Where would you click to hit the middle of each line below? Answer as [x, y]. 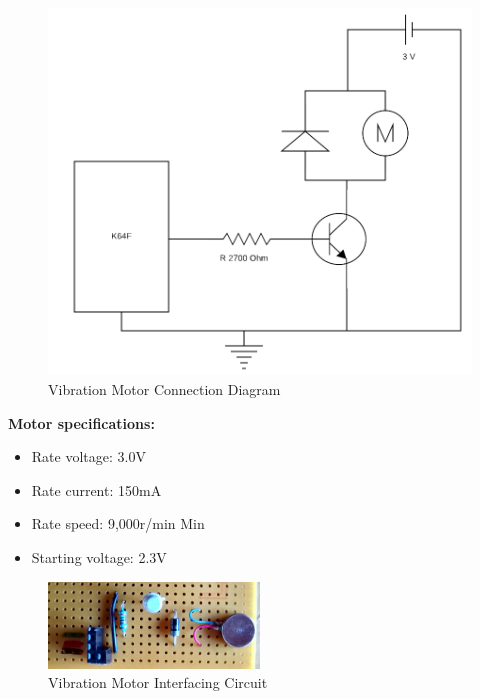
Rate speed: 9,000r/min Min [118, 523]
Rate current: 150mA [96, 489]
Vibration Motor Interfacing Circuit [158, 682]
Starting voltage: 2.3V [99, 557]
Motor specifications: [81, 422]
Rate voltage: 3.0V [88, 456]
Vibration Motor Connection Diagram [164, 389]
